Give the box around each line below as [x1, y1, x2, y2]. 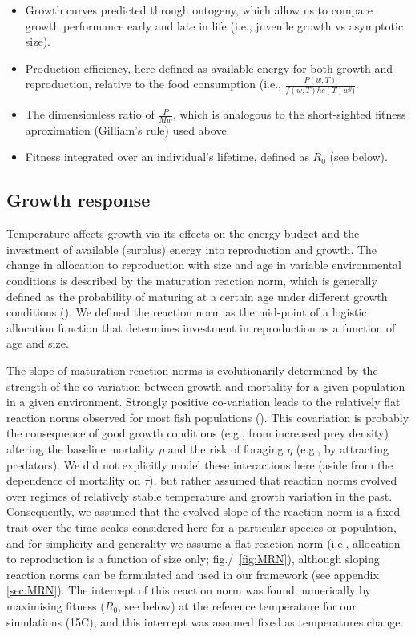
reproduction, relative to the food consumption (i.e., [25, 75, 281, 92]
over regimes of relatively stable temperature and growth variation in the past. [6, 487, 393, 504]
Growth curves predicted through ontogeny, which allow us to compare [25, 2, 373, 18]
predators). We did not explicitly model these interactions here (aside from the [6, 456, 393, 473]
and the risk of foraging [167, 441, 284, 457]
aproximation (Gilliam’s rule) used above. [25, 121, 230, 138]
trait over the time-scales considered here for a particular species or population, [6, 518, 397, 535]
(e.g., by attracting [296, 441, 389, 457]
